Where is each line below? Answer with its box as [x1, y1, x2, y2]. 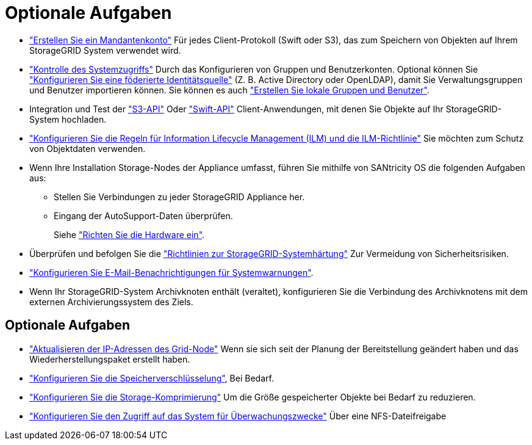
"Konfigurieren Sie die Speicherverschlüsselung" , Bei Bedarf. [29, 372, 274, 383]
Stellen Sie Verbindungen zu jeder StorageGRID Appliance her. [54, 191, 305, 202]
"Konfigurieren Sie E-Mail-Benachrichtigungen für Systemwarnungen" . [29, 267, 314, 278]
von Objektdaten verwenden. [29, 143, 146, 154]
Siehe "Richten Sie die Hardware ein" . [54, 229, 205, 240]
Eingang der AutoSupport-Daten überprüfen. [54, 210, 233, 221]
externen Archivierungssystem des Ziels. [29, 296, 193, 307]
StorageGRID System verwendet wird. [29, 45, 181, 56]
